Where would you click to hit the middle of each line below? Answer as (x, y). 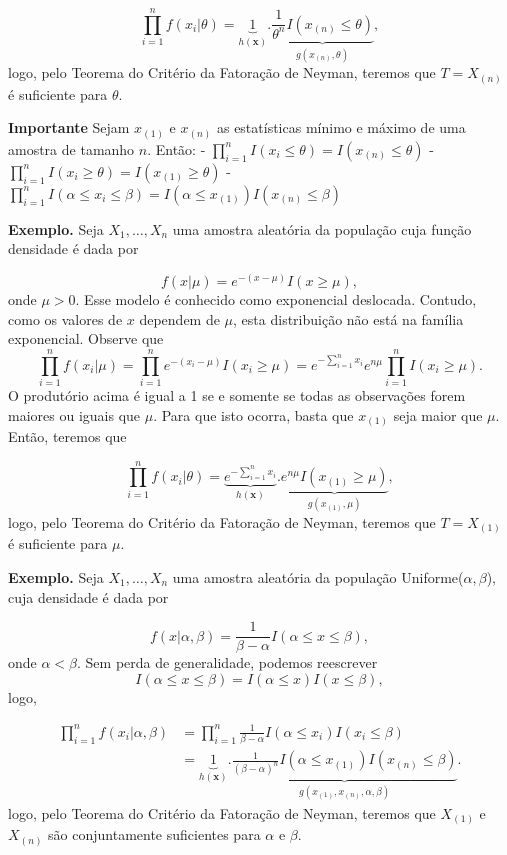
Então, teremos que (67, 436)
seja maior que (438, 414)
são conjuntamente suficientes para (154, 834)
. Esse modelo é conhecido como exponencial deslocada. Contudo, (276, 299)
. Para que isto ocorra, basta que (253, 414)
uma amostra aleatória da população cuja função (322, 228)
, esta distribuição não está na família (348, 318)
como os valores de (65, 318)
